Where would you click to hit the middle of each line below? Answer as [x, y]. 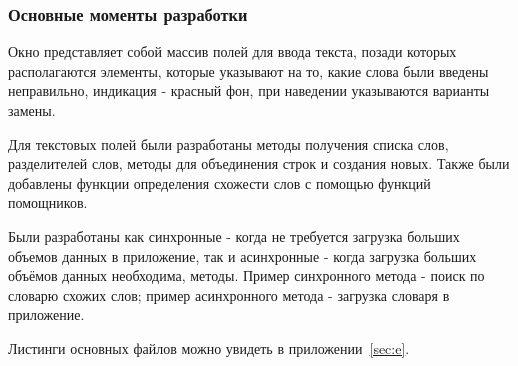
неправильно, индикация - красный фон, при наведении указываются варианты [249, 90]
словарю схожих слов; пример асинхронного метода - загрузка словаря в [229, 294]
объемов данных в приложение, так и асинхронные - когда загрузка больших [242, 255]
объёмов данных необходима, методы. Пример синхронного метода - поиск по [246, 275]
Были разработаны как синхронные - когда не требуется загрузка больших [234, 235]
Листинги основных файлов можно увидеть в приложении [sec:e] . [209, 347]
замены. [32, 110]
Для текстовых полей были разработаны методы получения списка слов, [228, 143]
